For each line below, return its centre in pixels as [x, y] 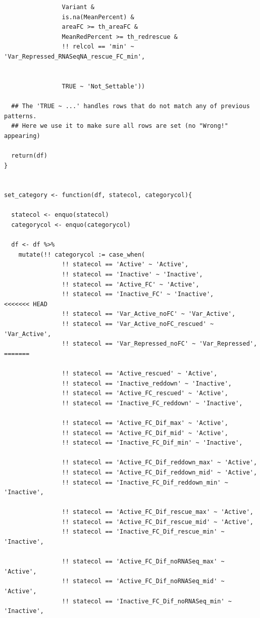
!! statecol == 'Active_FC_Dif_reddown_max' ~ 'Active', [160, 463]
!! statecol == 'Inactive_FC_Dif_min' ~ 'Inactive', [152, 443]
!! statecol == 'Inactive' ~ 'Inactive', [132, 275]
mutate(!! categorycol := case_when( [82, 254]
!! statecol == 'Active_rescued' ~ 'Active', [140, 373]
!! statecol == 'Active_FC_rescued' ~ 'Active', [145, 393]
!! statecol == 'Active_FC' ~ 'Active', [131, 284]
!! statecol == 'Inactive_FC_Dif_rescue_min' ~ [143, 532]
